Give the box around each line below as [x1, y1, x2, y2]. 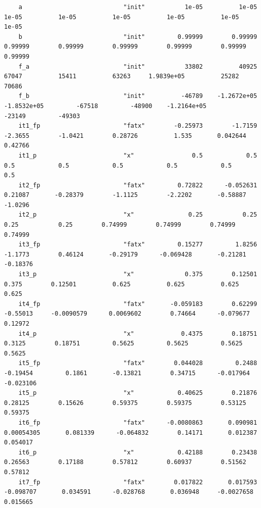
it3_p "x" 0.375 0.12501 [18, 271, 257, 278]
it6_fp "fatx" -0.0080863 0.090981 [18, 419, 257, 426]
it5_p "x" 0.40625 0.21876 [18, 389, 257, 397]
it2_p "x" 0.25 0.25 [18, 211, 257, 219]
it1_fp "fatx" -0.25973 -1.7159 [18, 122, 257, 130]
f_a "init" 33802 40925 [18, 63, 257, 70]
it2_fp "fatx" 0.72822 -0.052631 [18, 181, 257, 189]
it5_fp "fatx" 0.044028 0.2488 [18, 360, 257, 367]
